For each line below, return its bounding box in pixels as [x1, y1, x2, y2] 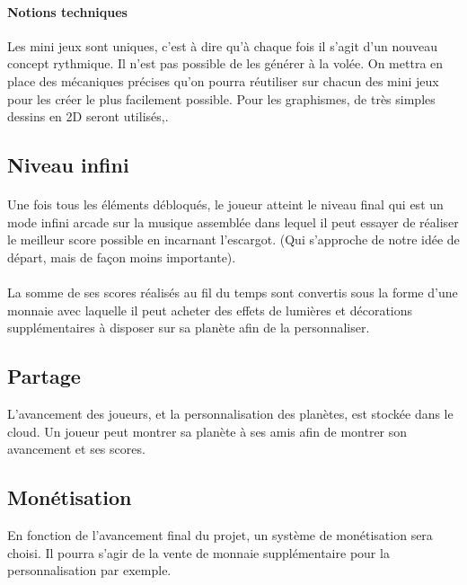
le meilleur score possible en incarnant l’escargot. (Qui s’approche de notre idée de [7, 230, 460, 249]
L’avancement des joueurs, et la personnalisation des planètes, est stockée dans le [7, 404, 454, 423]
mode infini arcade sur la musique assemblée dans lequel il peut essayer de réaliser [7, 212, 459, 231]
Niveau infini [7, 151, 129, 179]
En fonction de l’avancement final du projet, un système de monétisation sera [7, 526, 433, 545]
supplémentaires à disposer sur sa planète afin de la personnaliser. [7, 318, 370, 337]
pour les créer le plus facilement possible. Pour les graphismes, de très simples [7, 89, 436, 108]
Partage [7, 362, 81, 390]
